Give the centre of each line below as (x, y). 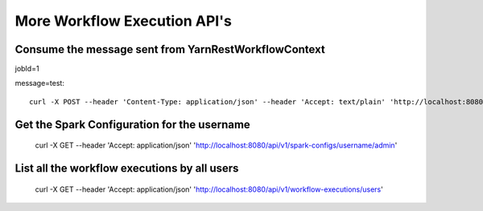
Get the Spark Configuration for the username (133, 124)
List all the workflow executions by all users (127, 168)
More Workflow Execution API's (124, 21)
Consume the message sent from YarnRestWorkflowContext (170, 49)
